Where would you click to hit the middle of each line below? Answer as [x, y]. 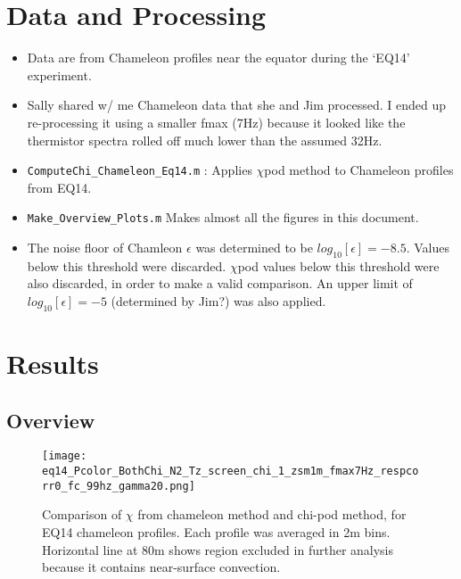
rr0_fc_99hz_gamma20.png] [119, 486]
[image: [65, 456]
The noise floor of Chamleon [105, 247]
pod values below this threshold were [338, 265]
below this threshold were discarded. [127, 265]
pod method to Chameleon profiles [359, 170]
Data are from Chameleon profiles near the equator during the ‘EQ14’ [218, 58]
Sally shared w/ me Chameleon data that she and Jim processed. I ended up [236, 105]
